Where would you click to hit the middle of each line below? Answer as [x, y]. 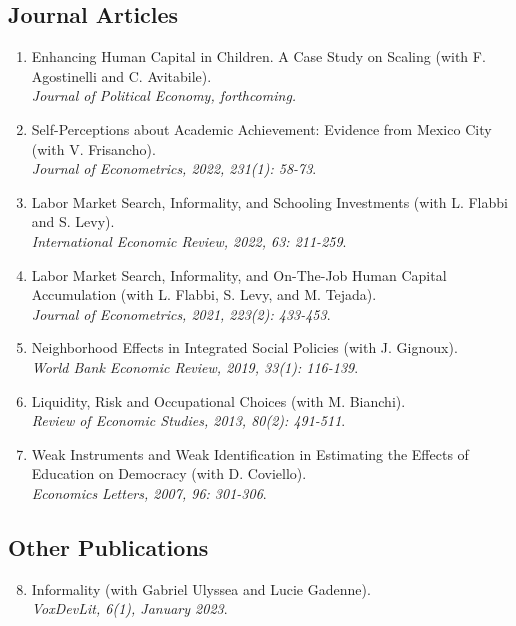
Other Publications [108, 546]
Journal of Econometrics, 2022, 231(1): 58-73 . [174, 168]
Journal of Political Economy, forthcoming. [164, 95]
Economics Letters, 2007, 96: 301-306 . [149, 492]
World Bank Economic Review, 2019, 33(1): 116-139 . [195, 366]
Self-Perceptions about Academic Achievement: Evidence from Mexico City [261, 128]
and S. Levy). [73, 221]
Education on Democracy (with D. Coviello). [169, 473]
